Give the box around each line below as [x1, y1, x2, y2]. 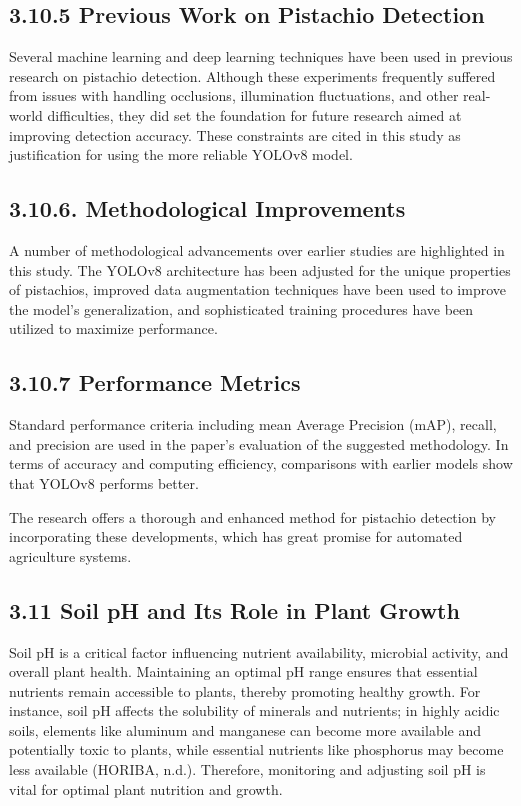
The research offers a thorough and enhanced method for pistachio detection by [9, 506, 496, 527]
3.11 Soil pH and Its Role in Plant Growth [9, 594, 460, 625]
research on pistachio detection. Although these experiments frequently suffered [9, 65, 496, 86]
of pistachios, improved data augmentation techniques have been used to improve [9, 279, 506, 300]
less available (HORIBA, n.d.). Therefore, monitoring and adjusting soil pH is [9, 759, 486, 780]
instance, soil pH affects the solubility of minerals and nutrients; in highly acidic [9, 700, 500, 721]
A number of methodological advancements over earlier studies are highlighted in [9, 239, 505, 260]
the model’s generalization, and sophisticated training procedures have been [9, 298, 474, 319]
